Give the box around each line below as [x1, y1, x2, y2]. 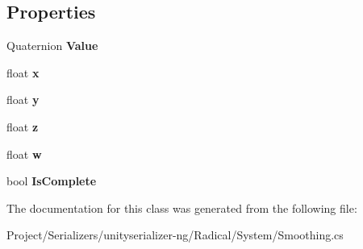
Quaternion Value [6, 37, 98, 54]
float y [6, 91, 40, 108]
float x [6, 64, 40, 81]
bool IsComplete [6, 172, 97, 189]
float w [6, 145, 42, 162]
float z [6, 118, 39, 135]
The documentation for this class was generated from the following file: [6, 199, 357, 216]
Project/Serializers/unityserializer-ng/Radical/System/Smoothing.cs [6, 226, 344, 243]
